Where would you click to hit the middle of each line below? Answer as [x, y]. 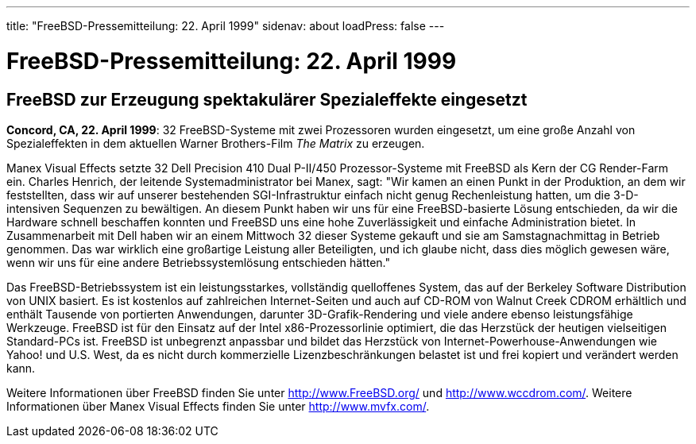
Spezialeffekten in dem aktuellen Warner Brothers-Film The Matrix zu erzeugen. [216, 143]
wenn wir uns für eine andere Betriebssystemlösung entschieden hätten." [199, 262]
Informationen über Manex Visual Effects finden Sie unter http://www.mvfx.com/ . [218, 406]
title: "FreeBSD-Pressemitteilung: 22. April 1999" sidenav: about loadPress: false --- [226, 26]
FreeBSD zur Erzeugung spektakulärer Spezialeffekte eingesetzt [267, 99]
